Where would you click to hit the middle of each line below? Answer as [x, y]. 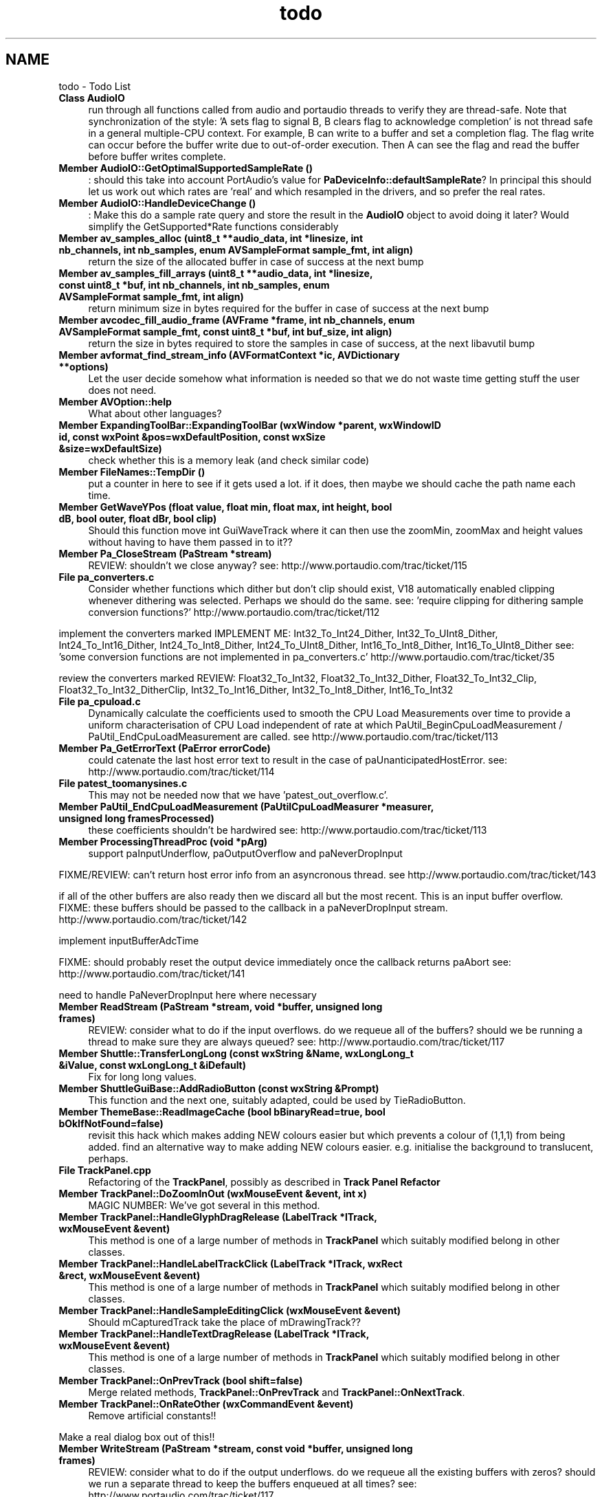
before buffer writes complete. [157, 156]
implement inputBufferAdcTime [129, 940]
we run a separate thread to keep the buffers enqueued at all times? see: [253, 1483]
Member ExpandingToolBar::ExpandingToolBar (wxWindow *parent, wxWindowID [250, 425]
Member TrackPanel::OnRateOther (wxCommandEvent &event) [206, 1404]
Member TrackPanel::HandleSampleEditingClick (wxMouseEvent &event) [230, 1310]
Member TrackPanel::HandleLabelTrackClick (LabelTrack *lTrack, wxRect [231, 1263]
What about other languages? [155, 413]
